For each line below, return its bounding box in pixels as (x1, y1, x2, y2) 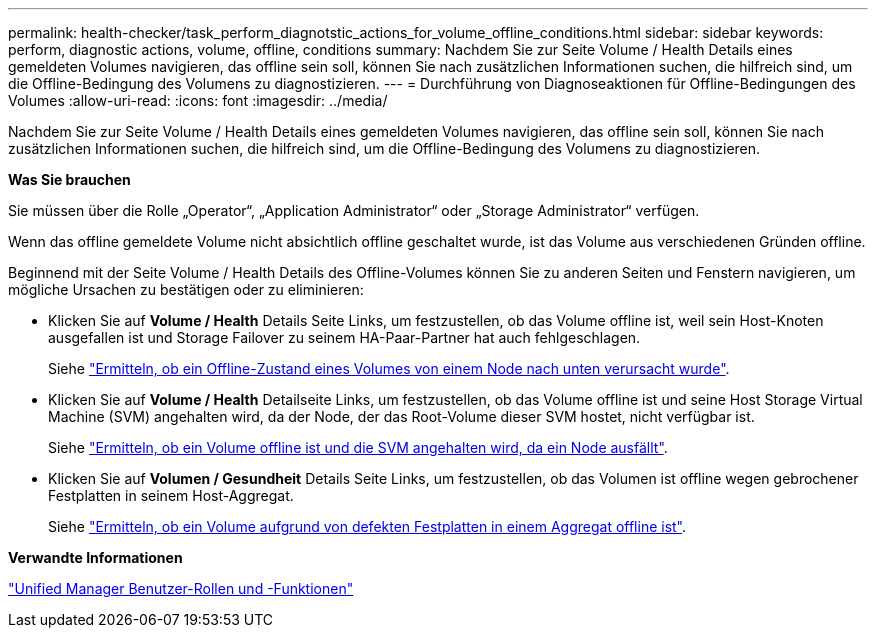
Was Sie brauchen (8, 171, 131, 188)
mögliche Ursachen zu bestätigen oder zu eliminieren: (8, 281, 364, 298)
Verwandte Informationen (8, 549, 183, 566)
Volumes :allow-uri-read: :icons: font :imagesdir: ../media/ (8, 92, 388, 109)
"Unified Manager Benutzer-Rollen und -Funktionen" (8, 580, 354, 597)
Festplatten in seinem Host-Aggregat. (48, 487, 294, 504)
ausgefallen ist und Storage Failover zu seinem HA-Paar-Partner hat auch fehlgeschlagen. (48, 329, 641, 346)
